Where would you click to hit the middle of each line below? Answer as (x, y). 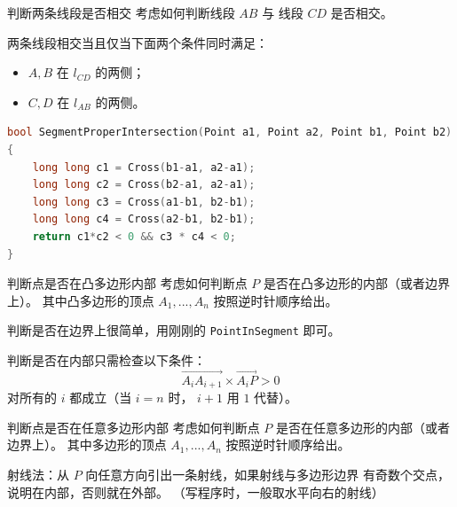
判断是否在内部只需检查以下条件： (106, 359)
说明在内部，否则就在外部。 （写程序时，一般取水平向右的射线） (196, 491)
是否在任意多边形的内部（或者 (362, 427)
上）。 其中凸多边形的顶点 (81, 300)
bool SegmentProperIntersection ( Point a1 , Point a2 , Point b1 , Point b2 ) (230, 133)
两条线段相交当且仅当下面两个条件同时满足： (138, 42)
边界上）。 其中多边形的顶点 (87, 445)
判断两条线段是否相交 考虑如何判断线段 (121, 12)
